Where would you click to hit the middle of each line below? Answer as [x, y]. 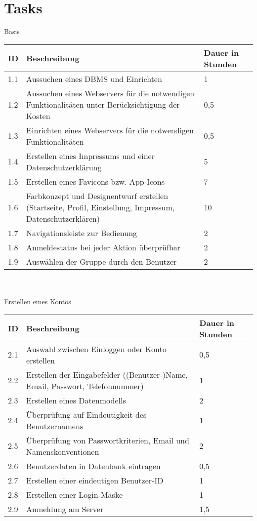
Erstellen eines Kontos [38, 301]
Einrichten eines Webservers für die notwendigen [110, 130]
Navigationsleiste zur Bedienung [82, 233]
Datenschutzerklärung [64, 167]
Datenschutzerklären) [63, 218]
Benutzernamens [55, 426]
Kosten [38, 116]
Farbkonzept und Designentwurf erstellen [97, 196]
